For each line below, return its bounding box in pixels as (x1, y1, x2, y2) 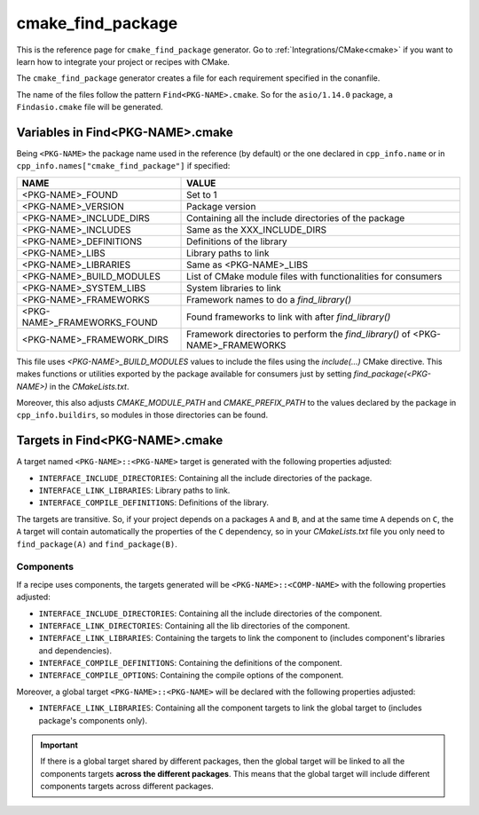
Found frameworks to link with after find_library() (186, 311, 391, 323)
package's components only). (38, 715, 148, 725)
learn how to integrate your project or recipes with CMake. (16, 56, 231, 67)
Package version (186, 200, 256, 212)
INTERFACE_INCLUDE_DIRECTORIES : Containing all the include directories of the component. (38, 608, 382, 619)
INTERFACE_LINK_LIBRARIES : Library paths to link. (38, 485, 231, 496)
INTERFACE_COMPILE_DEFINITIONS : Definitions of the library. (38, 497, 270, 508)
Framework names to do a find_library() (186, 293, 352, 305)
